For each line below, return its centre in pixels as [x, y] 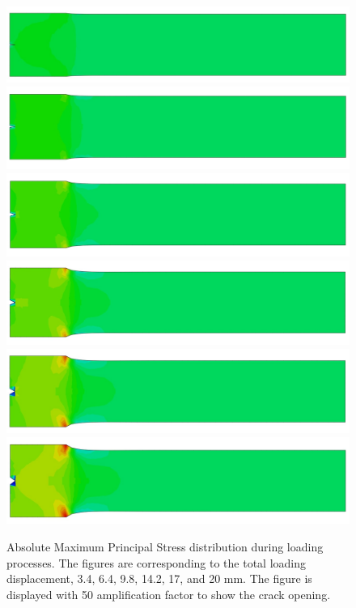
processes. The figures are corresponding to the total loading [157, 562]
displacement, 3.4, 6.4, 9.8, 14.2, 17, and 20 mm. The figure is [159, 578]
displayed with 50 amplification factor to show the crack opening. [169, 594]
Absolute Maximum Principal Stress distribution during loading [165, 547]
